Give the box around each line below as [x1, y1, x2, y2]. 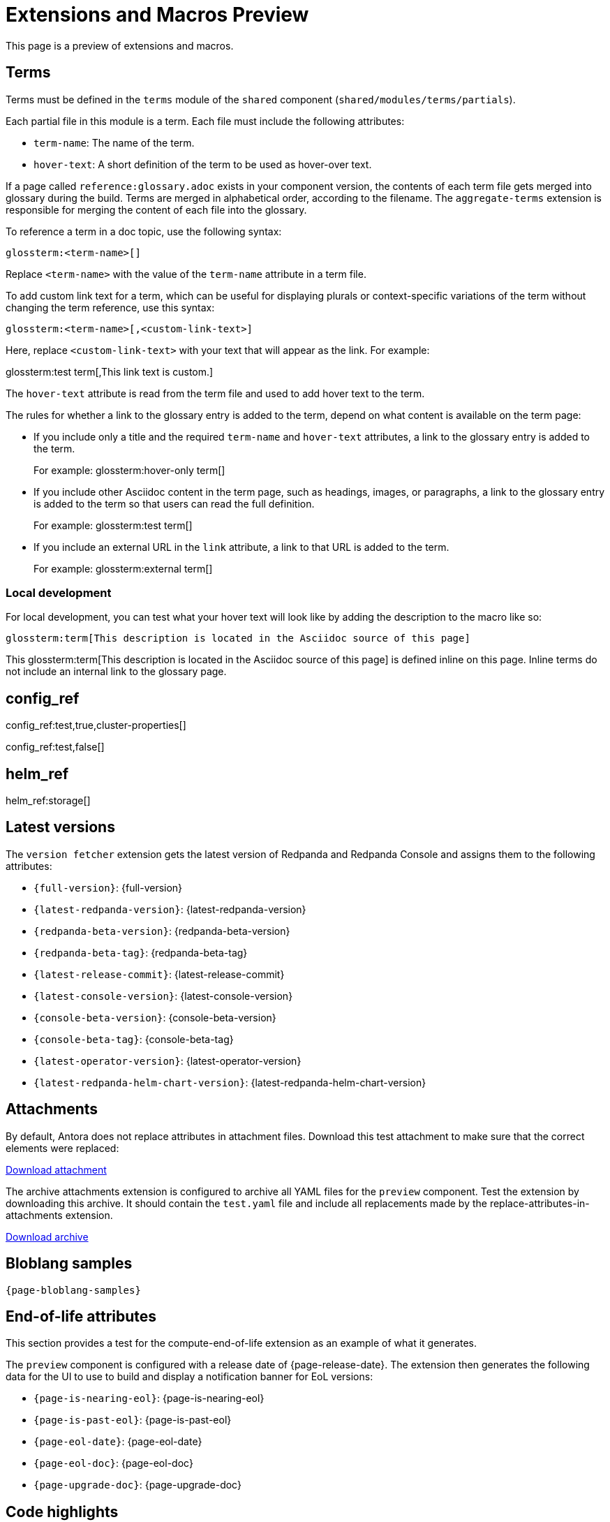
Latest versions [6, 818, 115, 836]
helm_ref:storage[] [6, 795, 91, 807]
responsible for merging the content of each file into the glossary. [6, 203, 307, 216]
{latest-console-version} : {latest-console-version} [34, 989, 293, 1002]
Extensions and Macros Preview [6, 3, 309, 27]
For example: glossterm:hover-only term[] [34, 464, 225, 476]
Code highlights [6, 1502, 119, 1521]
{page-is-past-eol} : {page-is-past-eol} [34, 1414, 232, 1426]
